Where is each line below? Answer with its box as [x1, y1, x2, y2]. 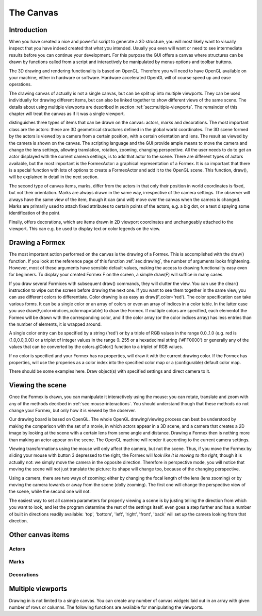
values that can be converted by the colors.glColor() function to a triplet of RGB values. [9, 344, 183, 350]
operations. [9, 82, 32, 87]
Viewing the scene [9, 381, 66, 389]
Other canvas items [9, 531, 70, 539]
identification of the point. [9, 210, 61, 216]
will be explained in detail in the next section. [9, 174, 99, 180]
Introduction [9, 26, 48, 34]
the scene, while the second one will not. [9, 488, 91, 495]
